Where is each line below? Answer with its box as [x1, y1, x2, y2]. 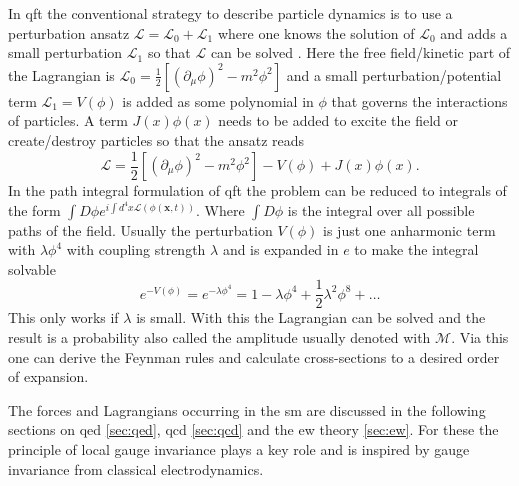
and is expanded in [222, 239, 339, 260]
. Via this [451, 327, 509, 348]
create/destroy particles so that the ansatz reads [8, 129, 305, 150]
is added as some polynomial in [122, 90, 314, 111]
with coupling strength [66, 239, 206, 260]
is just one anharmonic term [323, 219, 496, 240]
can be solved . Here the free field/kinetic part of [210, 42, 511, 63]
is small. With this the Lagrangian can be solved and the [136, 307, 486, 328]
